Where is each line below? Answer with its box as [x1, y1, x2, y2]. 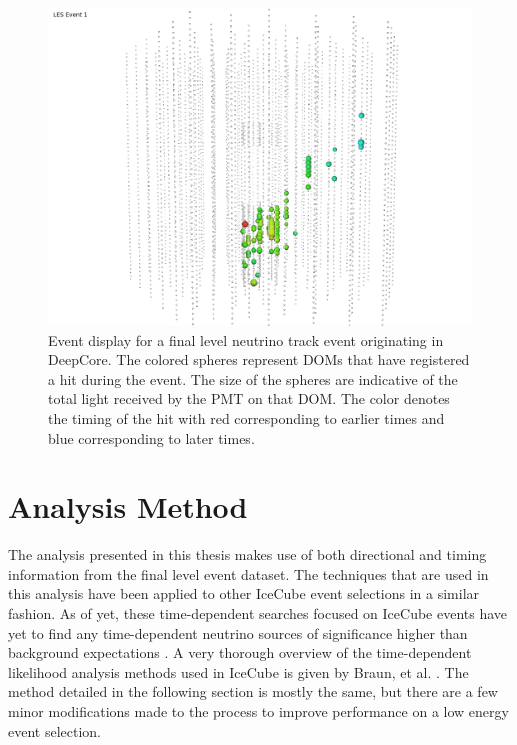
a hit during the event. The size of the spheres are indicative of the [48, 368, 458, 389]
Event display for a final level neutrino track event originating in [48, 329, 444, 350]
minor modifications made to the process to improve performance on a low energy [8, 701, 509, 722]
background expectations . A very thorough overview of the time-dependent [8, 642, 472, 663]
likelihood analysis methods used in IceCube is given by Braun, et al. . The [8, 661, 469, 682]
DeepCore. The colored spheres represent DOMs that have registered [48, 349, 470, 370]
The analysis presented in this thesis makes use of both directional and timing [8, 544, 487, 565]
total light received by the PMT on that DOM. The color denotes [48, 388, 450, 409]
